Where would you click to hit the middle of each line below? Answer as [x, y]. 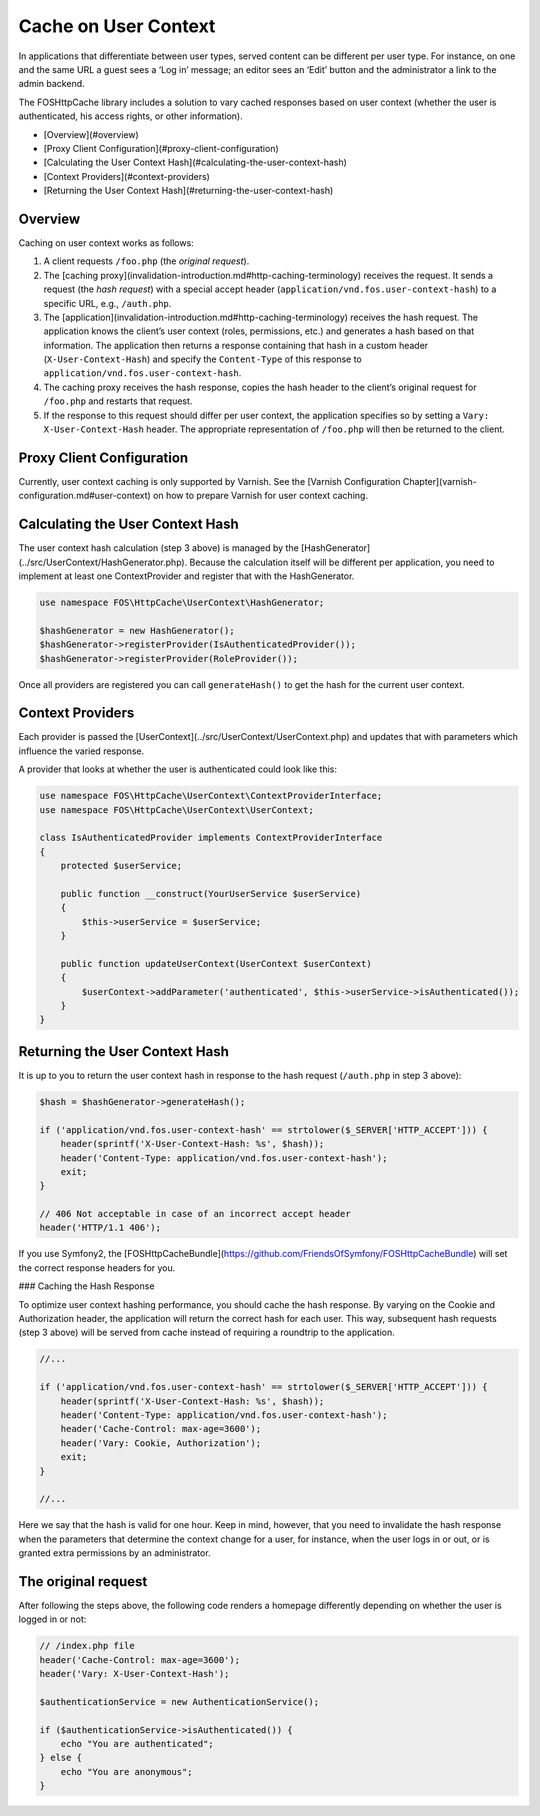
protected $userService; [121, 866]
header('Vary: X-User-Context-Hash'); [134, 1674]
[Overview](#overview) [91, 134]
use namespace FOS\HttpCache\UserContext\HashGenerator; [182, 603]
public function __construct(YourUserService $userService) [211, 893]
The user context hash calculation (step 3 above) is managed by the [158, 548]
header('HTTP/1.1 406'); [100, 1228]
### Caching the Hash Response [86, 1286]
